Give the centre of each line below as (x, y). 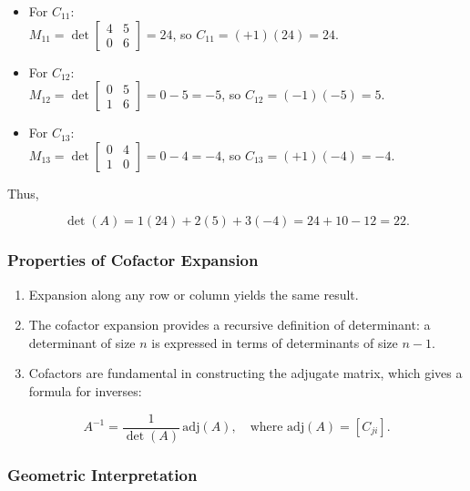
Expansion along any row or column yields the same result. (194, 294)
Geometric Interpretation (102, 474)
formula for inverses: (85, 390)
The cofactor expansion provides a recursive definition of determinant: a (230, 325)
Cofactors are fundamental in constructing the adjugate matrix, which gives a (245, 373)
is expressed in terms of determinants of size (275, 342)
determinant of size (82, 342)
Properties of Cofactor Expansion (133, 260)
